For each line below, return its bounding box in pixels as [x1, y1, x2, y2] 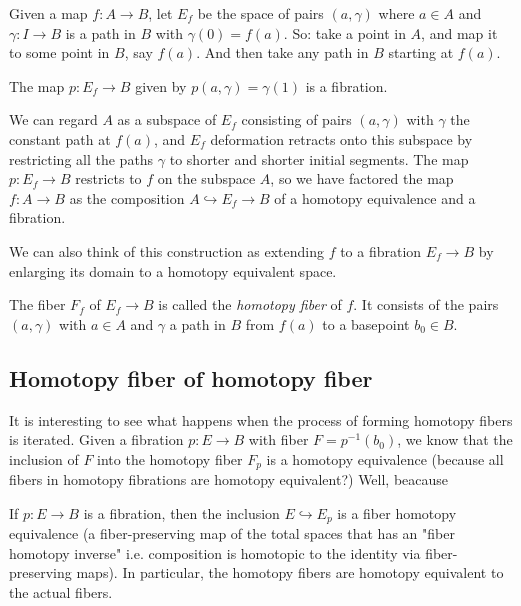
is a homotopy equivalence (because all [266, 448, 504, 469]
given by [135, 75, 187, 96]
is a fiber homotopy [337, 502, 457, 523]
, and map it [421, 22, 498, 43]
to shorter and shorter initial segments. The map [169, 148, 469, 169]
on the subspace [157, 168, 256, 189]
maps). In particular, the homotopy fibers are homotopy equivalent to [76, 562, 504, 583]
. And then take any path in [196, 42, 369, 63]
